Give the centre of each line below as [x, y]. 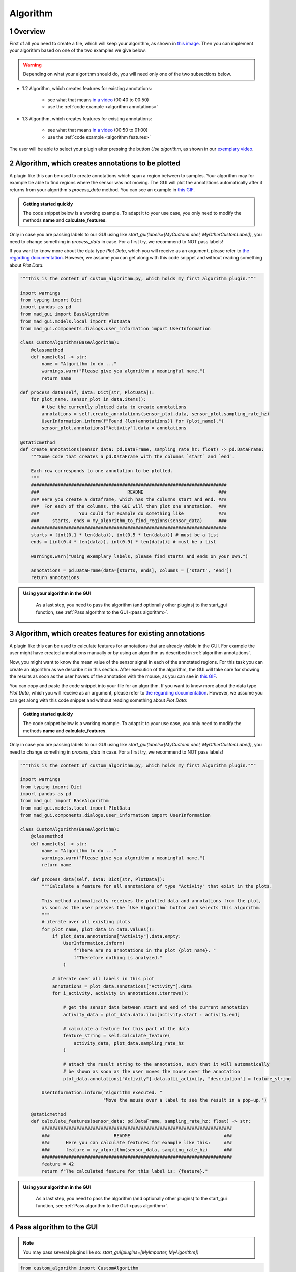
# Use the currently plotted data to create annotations [114, 407]
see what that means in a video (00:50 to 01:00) [98, 130]
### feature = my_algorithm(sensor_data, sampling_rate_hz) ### [137, 1150]
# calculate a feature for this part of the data [126, 1029]
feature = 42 [58, 1164]
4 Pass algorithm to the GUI [54, 1227]
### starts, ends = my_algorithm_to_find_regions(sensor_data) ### [129, 521]
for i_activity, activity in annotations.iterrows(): [121, 993]
